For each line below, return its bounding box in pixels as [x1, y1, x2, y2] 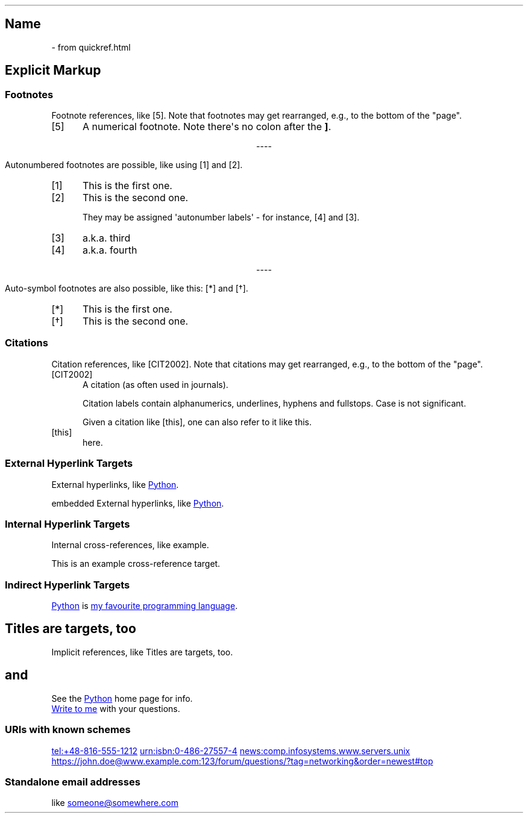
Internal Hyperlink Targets [5, 517, 130, 530]
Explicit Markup [5, 63, 101, 78]
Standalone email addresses [5, 775, 140, 788]
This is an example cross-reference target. [51, 558, 221, 569]
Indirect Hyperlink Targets [5, 578, 130, 591]
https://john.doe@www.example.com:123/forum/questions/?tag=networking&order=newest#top [51, 755, 433, 766]
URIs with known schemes [5, 723, 131, 736]
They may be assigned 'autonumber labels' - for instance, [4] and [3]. [83, 212, 360, 223]
